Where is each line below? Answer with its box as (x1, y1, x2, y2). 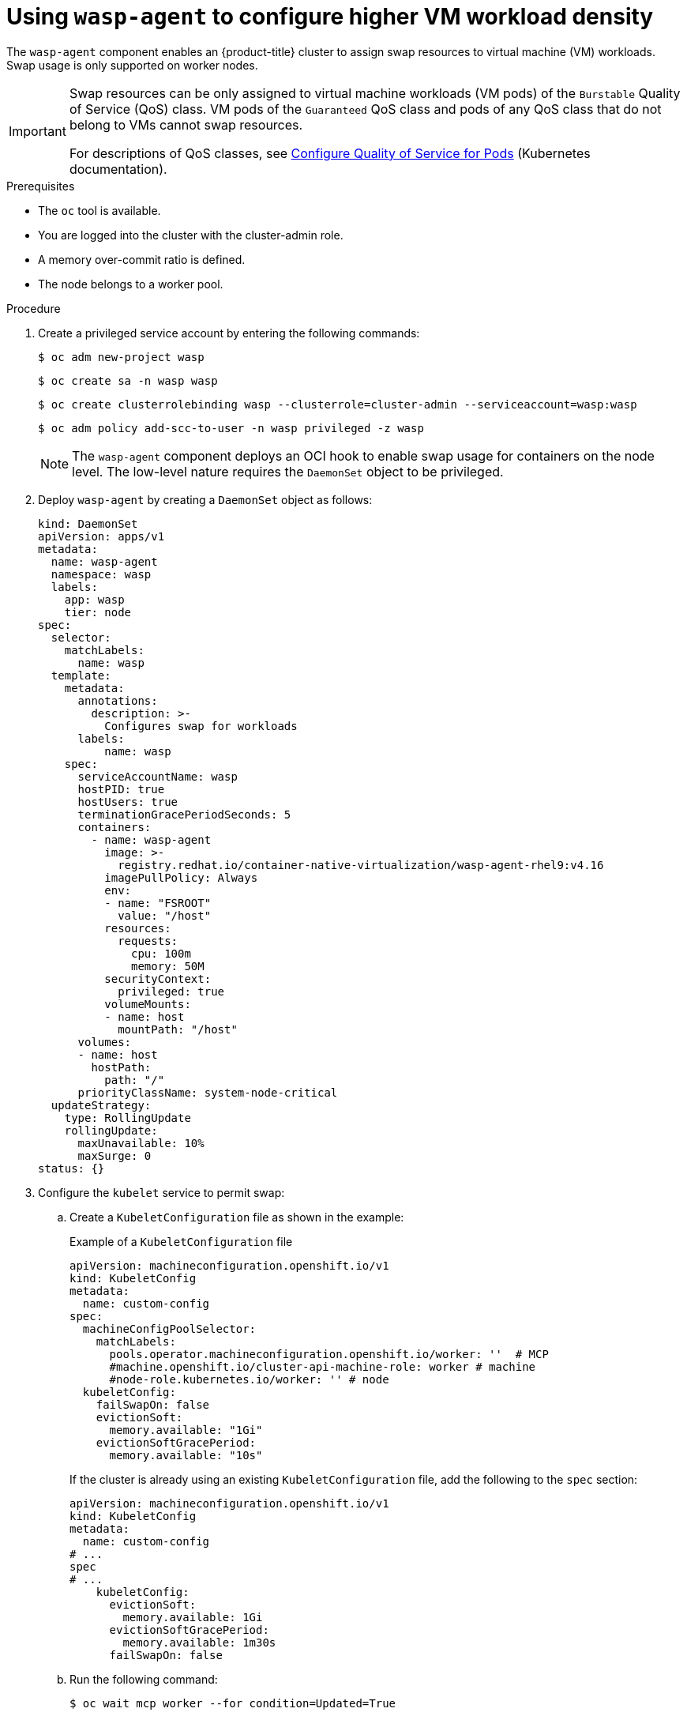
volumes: (77, 1035, 132, 1048)
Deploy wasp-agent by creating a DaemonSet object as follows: (38, 492, 373, 506)
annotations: (77, 694, 158, 707)
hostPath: (91, 1060, 152, 1074)
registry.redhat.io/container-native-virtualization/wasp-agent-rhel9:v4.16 (118, 858, 604, 871)
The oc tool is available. (38, 203, 161, 217)
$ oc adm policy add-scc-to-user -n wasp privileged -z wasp (38, 421, 424, 435)
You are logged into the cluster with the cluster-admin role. (38, 228, 343, 242)
